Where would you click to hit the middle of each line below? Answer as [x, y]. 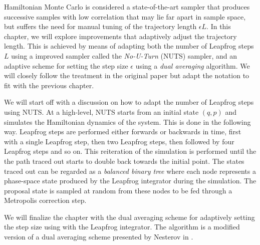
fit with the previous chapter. [49, 85]
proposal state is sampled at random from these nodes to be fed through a [118, 190]
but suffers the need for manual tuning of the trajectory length [100, 26]
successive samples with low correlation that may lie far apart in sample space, [125, 16]
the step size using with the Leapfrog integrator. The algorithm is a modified [122, 227]
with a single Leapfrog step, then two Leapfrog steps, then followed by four [119, 141]
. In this [219, 26]
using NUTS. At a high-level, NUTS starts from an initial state [101, 111]
